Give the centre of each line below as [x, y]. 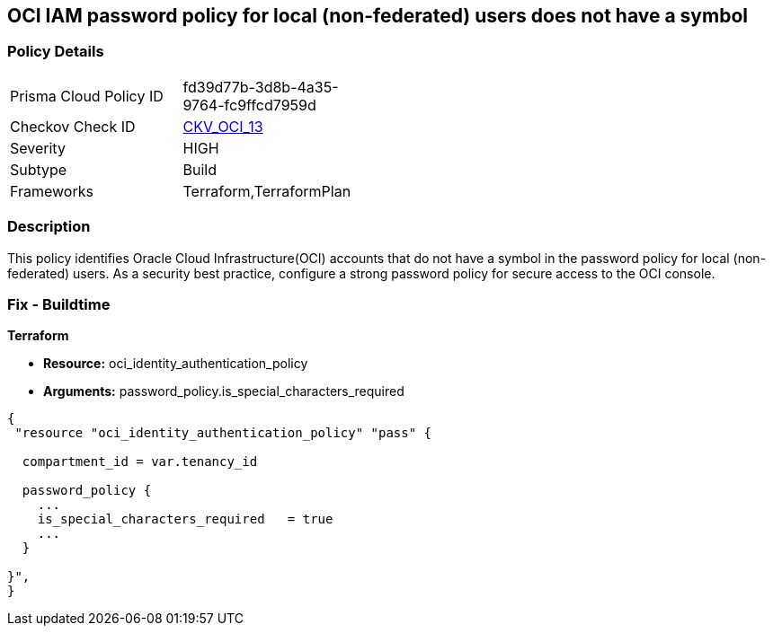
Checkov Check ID [73, 126]
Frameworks [52, 191]
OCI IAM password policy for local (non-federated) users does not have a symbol [378, 16]
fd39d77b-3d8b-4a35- [261, 87]
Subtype [39, 169]
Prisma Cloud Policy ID [87, 96]
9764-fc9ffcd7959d [249, 105]
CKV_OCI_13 [223, 126]
